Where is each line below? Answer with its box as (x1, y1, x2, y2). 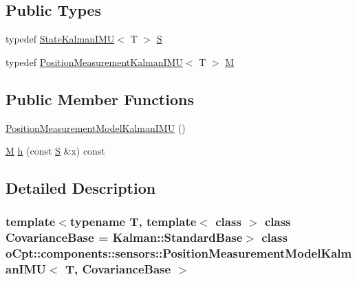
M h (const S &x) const (6, 144, 105, 158)
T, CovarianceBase (65, 260, 171, 278)
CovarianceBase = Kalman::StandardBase (6, 229, 243, 246)
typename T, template (69, 213, 197, 230)
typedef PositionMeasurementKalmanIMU (6, 54, 183, 69)
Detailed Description (6, 177, 156, 199)
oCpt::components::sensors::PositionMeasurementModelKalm (6, 245, 352, 262)
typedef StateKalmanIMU (6, 32, 115, 46)
